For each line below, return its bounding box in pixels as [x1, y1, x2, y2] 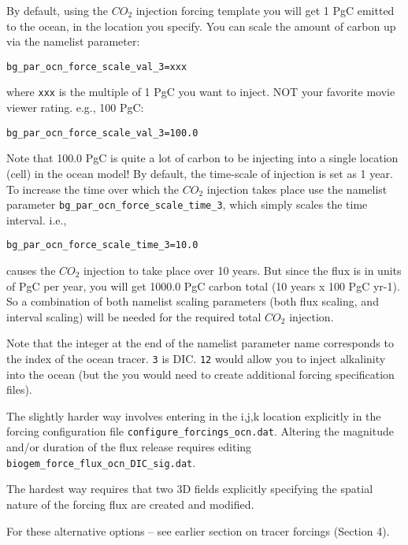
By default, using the [6, 2, 109, 18]
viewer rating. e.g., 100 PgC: [6, 99, 144, 116]
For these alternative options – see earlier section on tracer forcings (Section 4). [6, 522, 390, 539]
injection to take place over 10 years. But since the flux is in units [83, 262, 402, 279]
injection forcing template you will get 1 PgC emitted [135, 2, 395, 18]
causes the [6, 262, 56, 279]
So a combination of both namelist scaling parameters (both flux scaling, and [6, 293, 379, 310]
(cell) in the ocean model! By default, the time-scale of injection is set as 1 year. [6, 165, 393, 181]
